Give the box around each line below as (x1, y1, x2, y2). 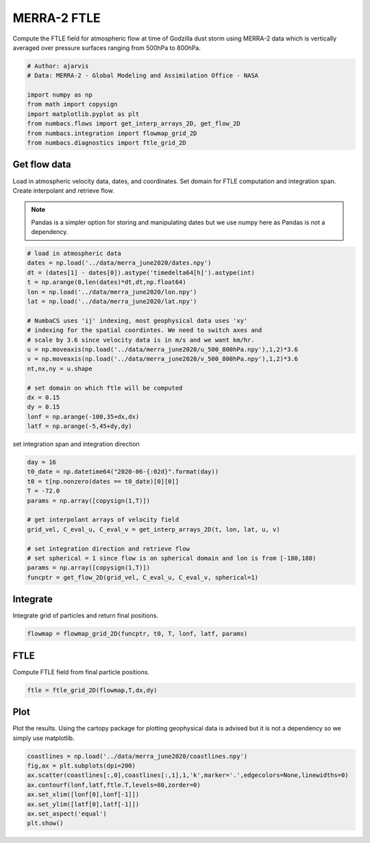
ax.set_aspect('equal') (27, 809, 108, 818)
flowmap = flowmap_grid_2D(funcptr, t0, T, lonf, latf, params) (27, 630, 248, 638)
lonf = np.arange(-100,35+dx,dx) (27, 412, 140, 420)
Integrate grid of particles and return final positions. (12, 611, 159, 620)
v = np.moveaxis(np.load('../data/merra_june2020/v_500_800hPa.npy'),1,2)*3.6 (27, 355, 298, 363)
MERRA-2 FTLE (12, 10, 101, 25)
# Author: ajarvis (27, 62, 89, 70)
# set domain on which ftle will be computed (27, 384, 183, 392)
